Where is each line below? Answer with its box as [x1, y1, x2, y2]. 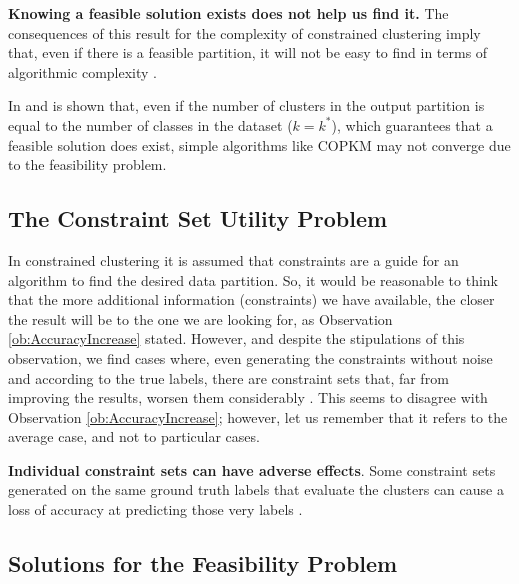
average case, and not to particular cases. [8, 426, 260, 447]
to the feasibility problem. [8, 154, 167, 175]
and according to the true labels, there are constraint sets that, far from [8, 367, 449, 388]
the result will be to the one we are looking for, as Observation [8, 308, 393, 329]
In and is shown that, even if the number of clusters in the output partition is [8, 95, 485, 116]
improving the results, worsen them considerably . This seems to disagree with [8, 387, 488, 408]
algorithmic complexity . [8, 61, 158, 82]
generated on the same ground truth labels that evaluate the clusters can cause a [8, 479, 504, 500]
